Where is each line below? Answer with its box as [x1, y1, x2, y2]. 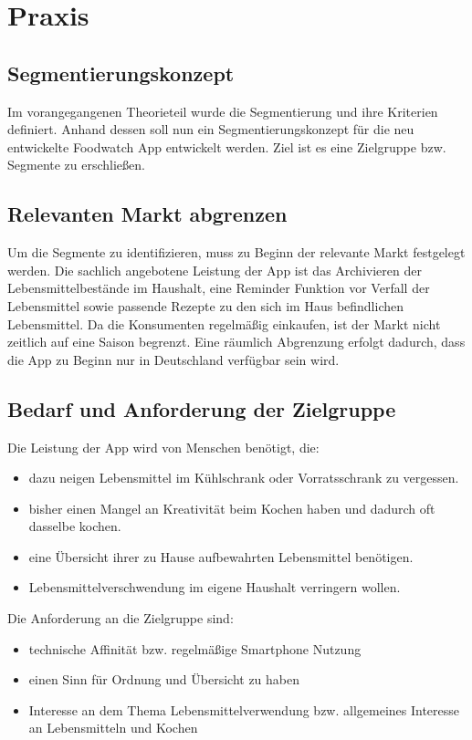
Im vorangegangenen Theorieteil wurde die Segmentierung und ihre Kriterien [7, 101, 438, 120]
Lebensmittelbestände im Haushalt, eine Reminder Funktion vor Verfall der [7, 278, 430, 297]
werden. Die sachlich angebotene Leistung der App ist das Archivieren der [7, 260, 422, 279]
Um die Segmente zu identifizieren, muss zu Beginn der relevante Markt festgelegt [7, 243, 466, 262]
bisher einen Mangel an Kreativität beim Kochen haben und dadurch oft [28, 498, 435, 517]
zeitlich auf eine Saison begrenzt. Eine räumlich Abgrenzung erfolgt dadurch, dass [7, 332, 466, 351]
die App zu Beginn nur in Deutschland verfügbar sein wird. [7, 349, 340, 369]
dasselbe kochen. [28, 516, 121, 536]
